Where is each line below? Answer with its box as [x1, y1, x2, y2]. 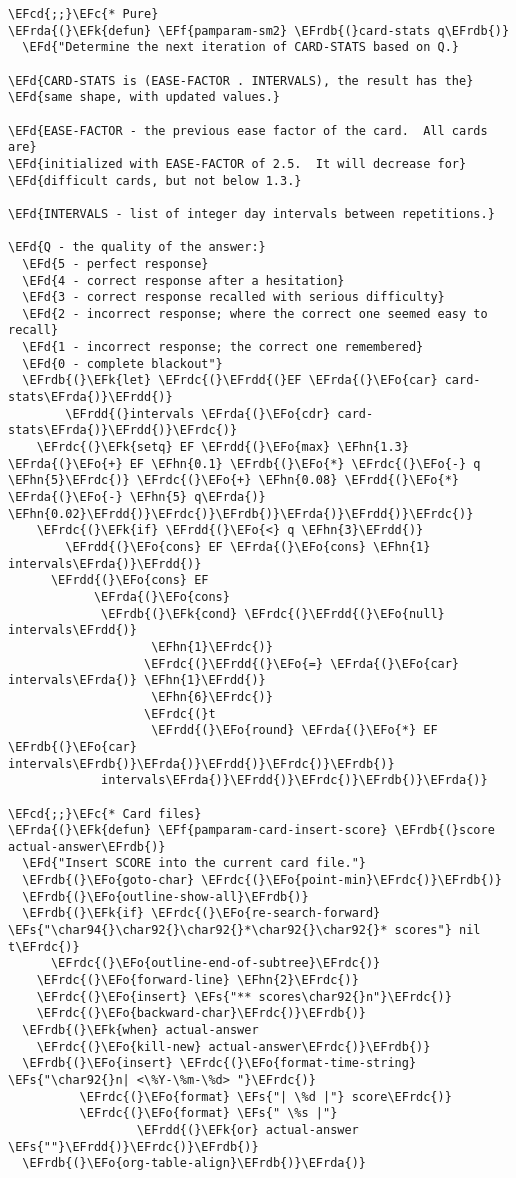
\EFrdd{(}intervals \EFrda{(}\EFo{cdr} [65, 406, 331, 421]
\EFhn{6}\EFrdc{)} [151, 689, 273, 704]
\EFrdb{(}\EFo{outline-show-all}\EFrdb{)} [22, 889, 309, 904]
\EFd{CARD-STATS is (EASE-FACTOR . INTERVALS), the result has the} [8, 73, 474, 88]
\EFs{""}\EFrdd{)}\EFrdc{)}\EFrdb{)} [8, 1139, 259, 1154]
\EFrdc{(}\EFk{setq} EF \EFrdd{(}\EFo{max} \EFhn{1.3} [36, 440, 409, 455]
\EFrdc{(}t [144, 706, 216, 721]
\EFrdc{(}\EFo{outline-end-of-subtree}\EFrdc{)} [50, 956, 381, 971]
